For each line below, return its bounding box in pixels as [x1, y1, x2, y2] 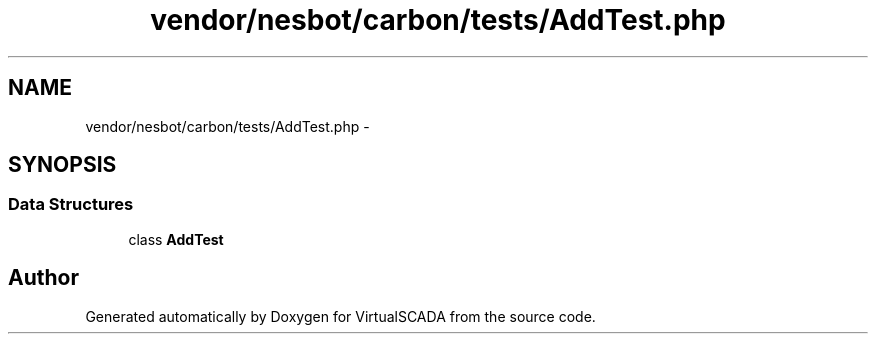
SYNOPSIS [8, 152, 117, 178]
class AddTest [128, 230, 224, 248]
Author [8, 265, 79, 291]
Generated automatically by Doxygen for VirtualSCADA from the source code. [85, 307, 596, 325]
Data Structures [8, 194, 134, 215]
